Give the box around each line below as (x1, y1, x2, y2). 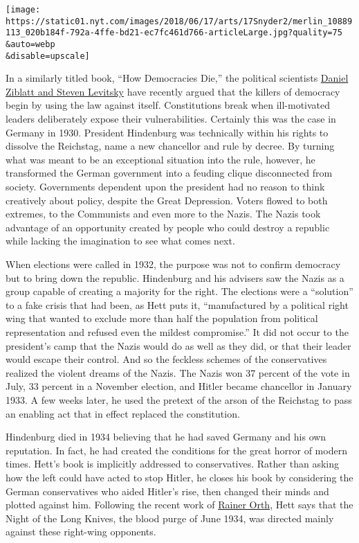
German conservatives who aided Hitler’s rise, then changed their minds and (6, 483, 329, 498)
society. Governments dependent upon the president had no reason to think (6, 179, 325, 194)
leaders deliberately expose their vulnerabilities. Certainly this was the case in (6, 112, 336, 126)
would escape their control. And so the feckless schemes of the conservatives (6, 352, 327, 366)
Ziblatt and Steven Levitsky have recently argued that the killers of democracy (6, 84, 340, 98)
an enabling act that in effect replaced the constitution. (6, 406, 240, 420)
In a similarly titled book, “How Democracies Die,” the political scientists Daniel (6, 71, 349, 85)
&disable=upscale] (6, 51, 90, 61)
